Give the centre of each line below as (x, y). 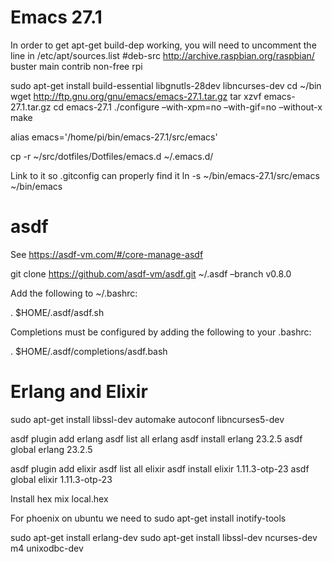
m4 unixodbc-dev (47, 548)
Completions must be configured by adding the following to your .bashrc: (161, 332)
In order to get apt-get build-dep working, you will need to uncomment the (163, 45)
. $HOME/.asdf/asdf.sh (57, 312)
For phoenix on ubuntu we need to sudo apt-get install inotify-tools (148, 518)
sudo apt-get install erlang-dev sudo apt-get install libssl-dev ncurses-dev (164, 537)
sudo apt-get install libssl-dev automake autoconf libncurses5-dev (147, 419)
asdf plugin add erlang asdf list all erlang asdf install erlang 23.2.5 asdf (156, 438)
